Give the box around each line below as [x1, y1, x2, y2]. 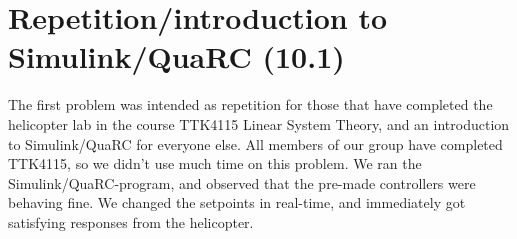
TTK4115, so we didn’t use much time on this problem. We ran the [8, 153, 422, 174]
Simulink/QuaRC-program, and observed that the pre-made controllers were [8, 172, 476, 193]
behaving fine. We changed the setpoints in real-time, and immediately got [8, 192, 466, 213]
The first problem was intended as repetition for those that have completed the [8, 94, 493, 115]
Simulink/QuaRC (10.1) [8, 36, 345, 77]
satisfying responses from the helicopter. [8, 211, 254, 232]
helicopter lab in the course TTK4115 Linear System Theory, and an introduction [8, 113, 510, 134]
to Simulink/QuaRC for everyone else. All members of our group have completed [8, 133, 503, 154]
